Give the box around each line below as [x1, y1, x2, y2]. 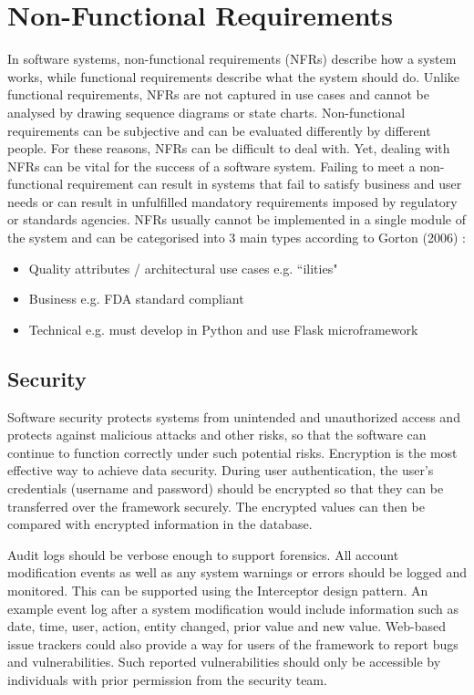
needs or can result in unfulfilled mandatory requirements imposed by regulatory [7, 192, 458, 211]
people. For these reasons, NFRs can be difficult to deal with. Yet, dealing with [7, 139, 450, 158]
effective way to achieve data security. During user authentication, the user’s [7, 461, 434, 480]
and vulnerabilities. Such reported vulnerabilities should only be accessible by [7, 652, 441, 671]
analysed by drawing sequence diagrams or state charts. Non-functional [7, 102, 406, 121]
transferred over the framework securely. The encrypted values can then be [7, 496, 425, 515]
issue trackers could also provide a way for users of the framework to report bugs [7, 634, 459, 653]
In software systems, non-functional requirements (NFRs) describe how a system [7, 49, 457, 68]
